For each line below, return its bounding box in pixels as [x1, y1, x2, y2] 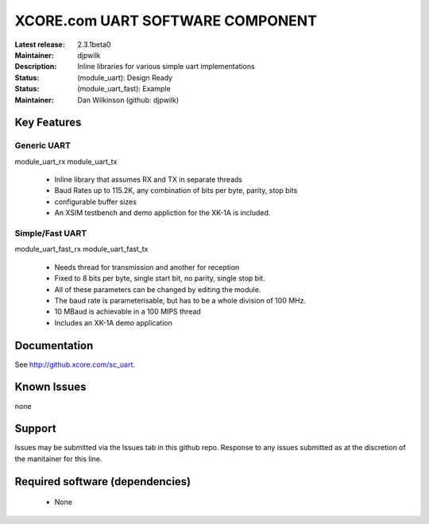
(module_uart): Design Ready [77, 72, 173, 83]
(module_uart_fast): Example [77, 84, 171, 94]
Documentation [14, 338, 94, 353]
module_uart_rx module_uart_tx [14, 156, 118, 166]
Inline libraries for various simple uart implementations [77, 62, 256, 71]
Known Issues [14, 380, 87, 394]
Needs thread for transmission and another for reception [54, 262, 240, 272]
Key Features [14, 116, 82, 129]
